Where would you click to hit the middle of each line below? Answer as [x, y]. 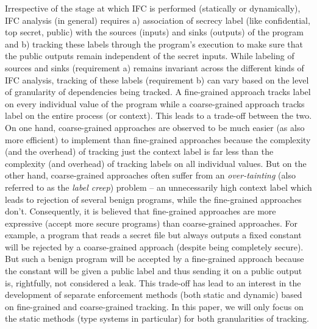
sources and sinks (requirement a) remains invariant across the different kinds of [155, 67]
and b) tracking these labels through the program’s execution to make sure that [154, 44]
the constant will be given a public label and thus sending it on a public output [154, 271]
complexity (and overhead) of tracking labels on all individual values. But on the [156, 163]
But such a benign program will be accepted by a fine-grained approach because [155, 259]
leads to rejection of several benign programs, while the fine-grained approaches [153, 199]
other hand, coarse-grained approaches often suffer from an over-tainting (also [150, 175]
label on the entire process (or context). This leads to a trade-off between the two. [158, 115]
